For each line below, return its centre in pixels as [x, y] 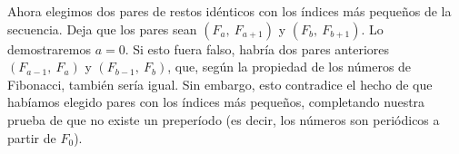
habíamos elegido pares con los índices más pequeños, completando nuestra [216, 102]
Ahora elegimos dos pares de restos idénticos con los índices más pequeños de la [229, 11]
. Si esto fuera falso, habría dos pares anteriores [257, 48]
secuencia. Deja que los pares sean [102, 29]
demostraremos [49, 48]
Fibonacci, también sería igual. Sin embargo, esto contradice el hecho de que [220, 84]
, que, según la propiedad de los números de [289, 67]
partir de [32, 137]
